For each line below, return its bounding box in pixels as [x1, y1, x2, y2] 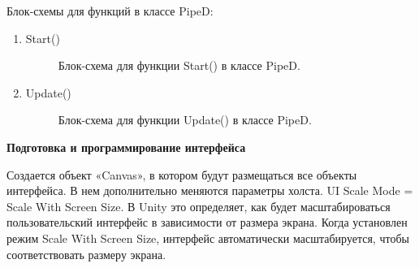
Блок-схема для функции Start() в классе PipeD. [58, 57, 300, 74]
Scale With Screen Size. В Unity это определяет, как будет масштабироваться [6, 197, 391, 214]
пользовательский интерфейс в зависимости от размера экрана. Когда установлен [6, 214, 408, 231]
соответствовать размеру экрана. [6, 245, 166, 262]
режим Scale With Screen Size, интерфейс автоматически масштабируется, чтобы [6, 229, 409, 246]
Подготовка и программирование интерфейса [6, 138, 246, 155]
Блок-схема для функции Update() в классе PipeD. [58, 111, 312, 128]
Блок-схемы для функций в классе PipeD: [6, 2, 214, 19]
